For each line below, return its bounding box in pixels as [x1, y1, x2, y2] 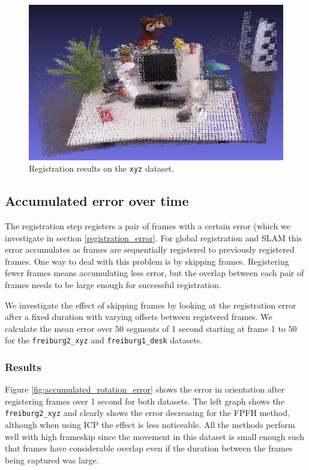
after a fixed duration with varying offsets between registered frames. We [5, 310, 272, 323]
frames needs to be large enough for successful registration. [5, 279, 221, 291]
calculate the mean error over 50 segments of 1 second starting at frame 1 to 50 [5, 322, 297, 334]
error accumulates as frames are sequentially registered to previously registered [5, 243, 295, 256]
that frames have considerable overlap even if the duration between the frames [5, 442, 293, 454]
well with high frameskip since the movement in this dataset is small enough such [5, 430, 305, 442]
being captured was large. [5, 453, 99, 466]
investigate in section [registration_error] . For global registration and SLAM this [5, 231, 302, 244]
